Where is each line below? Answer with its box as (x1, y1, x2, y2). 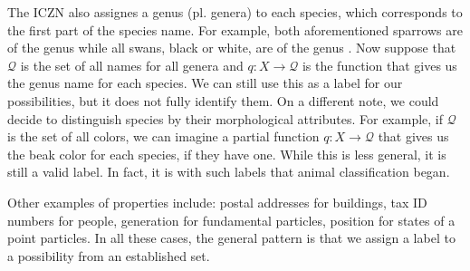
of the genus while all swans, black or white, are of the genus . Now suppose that (7, 38, 456, 57)
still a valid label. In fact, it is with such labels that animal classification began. (7, 162, 450, 181)
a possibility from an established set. (7, 246, 210, 265)
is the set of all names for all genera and (20, 55, 244, 74)
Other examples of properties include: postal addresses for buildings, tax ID (7, 192, 427, 211)
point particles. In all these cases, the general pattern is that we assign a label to (7, 228, 456, 247)
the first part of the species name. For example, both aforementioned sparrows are (7, 20, 463, 39)
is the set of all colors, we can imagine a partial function (7, 127, 320, 146)
